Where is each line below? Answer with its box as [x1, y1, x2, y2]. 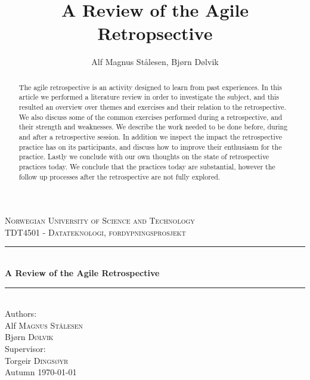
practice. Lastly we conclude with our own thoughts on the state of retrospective [18, 152, 269, 162]
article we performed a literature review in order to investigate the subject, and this [18, 92, 279, 102]
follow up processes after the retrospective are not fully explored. [18, 171, 221, 181]
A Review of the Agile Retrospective [5, 267, 160, 279]
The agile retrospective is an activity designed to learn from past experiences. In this [18, 82, 282, 92]
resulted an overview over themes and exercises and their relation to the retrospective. [18, 102, 286, 112]
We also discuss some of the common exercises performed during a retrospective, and [18, 112, 283, 122]
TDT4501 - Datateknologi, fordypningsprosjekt [5, 225, 186, 238]
